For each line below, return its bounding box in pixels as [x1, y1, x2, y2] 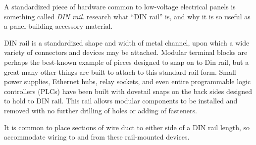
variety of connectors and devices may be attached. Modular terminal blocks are [4, 47, 248, 57]
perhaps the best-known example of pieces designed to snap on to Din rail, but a [4, 56, 249, 67]
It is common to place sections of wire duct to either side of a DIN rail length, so [4, 122, 250, 132]
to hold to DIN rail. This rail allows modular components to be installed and [4, 96, 238, 106]
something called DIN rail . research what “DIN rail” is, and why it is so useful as [4, 11, 251, 21]
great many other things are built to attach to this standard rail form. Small [4, 66, 236, 77]
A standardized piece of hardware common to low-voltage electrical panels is [4, 1, 236, 11]
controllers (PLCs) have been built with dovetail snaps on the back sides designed [4, 86, 253, 96]
